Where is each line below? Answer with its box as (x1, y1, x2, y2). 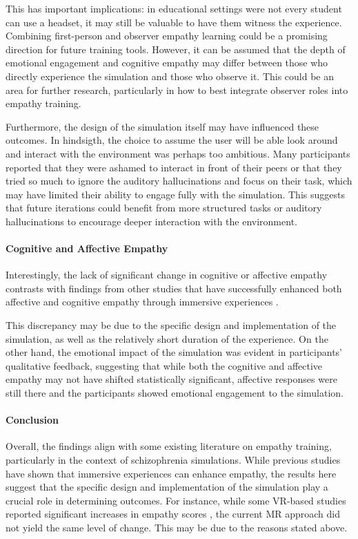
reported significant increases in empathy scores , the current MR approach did (6, 507, 341, 521)
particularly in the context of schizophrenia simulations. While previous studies (6, 453, 341, 467)
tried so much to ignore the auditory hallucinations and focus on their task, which (6, 173, 352, 188)
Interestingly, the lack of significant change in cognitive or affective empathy (6, 267, 328, 282)
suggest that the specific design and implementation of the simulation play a (6, 480, 328, 494)
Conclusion (6, 413, 59, 427)
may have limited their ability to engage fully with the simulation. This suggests (6, 187, 345, 201)
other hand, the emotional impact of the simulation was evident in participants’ (6, 345, 342, 359)
